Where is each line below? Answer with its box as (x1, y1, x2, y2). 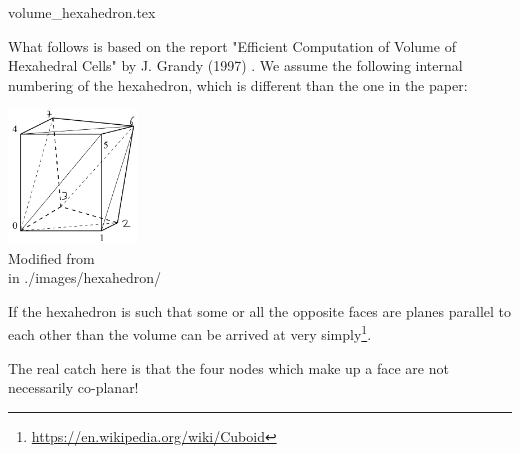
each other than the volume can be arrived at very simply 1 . (8, 321, 372, 345)
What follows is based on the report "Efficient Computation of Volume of (8, 35, 456, 56)
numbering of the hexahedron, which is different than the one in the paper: (8, 74, 468, 95)
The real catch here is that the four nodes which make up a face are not (8, 357, 449, 378)
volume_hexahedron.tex (8, 2, 156, 22)
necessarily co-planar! (8, 377, 139, 398)
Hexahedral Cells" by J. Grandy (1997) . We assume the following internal (8, 55, 463, 76)
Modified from (8, 247, 95, 268)
